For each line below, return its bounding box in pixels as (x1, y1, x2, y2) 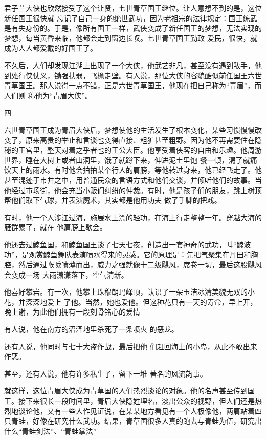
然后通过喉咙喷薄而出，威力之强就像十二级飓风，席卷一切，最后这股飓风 (18, 259, 262, 270)
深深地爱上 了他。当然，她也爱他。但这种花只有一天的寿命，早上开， (25, 296, 257, 307)
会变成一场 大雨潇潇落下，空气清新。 (4, 269, 128, 280)
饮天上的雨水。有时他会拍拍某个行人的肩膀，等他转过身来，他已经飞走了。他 (4, 164, 262, 175)
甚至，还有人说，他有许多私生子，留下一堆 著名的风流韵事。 (4, 368, 207, 379)
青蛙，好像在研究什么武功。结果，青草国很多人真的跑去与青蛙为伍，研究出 (11, 415, 262, 426)
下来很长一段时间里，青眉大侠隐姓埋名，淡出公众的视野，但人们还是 (25, 395, 255, 406)
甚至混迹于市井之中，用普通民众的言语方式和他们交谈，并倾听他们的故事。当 (4, 174, 262, 185)
